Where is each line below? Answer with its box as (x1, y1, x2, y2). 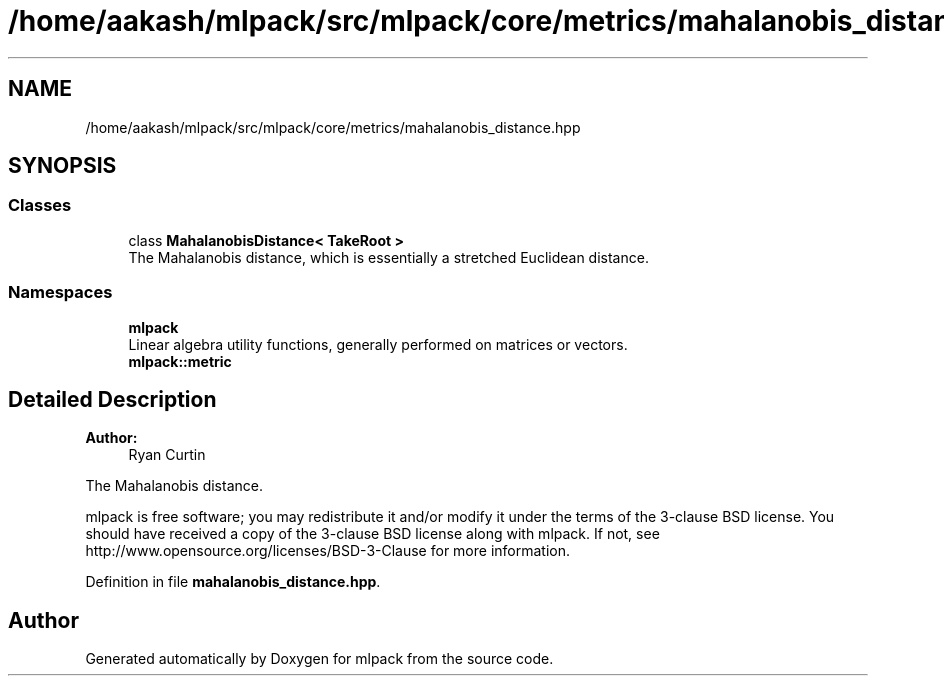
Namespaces (8, 282, 113, 303)
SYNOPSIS (8, 153, 117, 179)
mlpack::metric (128, 352, 232, 370)
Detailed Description (8, 386, 217, 412)
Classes (8, 195, 72, 216)
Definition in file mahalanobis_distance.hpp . (85, 573, 381, 591)
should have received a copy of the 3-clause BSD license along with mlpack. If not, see (85, 525, 660, 543)
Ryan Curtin (128, 446, 206, 464)
